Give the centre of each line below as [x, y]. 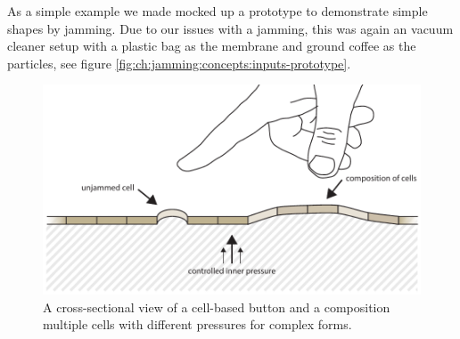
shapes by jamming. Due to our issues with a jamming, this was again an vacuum [230, 28]
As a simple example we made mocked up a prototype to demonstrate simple [218, 11]
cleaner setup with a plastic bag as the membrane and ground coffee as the [212, 46]
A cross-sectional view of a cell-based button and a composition [217, 307]
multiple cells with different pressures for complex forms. [197, 324]
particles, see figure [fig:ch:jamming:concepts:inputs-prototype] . [179, 63]
